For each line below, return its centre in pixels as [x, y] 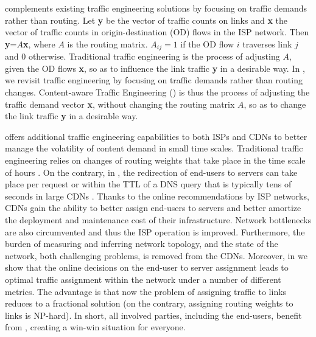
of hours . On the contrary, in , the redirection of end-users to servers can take [151, 172]
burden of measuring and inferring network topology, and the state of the [142, 244]
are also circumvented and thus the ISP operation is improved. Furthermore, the [155, 231]
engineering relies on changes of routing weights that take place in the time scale [155, 160]
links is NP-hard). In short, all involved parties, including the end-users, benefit [153, 315]
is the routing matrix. [107, 43]
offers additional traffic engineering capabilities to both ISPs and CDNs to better [156, 136]
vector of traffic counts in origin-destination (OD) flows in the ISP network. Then [157, 32]
